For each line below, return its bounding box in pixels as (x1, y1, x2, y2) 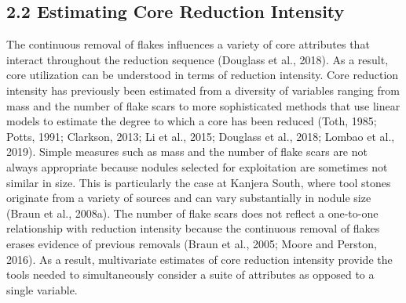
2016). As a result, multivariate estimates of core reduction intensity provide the (6, 251, 393, 267)
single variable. (6, 281, 78, 298)
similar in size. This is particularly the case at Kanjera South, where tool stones (6, 174, 391, 190)
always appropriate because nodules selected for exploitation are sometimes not (6, 158, 388, 175)
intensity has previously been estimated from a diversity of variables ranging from (6, 81, 400, 98)
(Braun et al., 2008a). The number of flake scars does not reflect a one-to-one (6, 204, 379, 221)
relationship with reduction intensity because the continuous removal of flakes (6, 220, 380, 236)
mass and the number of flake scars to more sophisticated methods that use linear (6, 97, 401, 114)
